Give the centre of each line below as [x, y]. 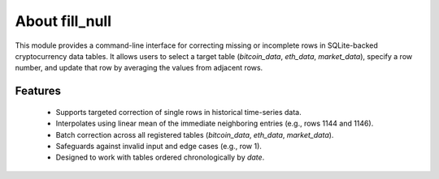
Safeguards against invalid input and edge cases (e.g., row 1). [159, 146]
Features [38, 91]
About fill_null [63, 21]
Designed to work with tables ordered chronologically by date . [160, 157]
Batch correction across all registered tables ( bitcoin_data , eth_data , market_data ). [195, 134]
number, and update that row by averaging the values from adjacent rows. [139, 68]
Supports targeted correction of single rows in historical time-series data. [178, 112]
